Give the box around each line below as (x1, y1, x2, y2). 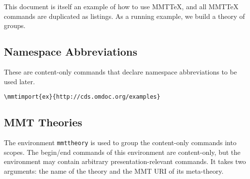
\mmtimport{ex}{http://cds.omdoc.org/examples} (4, 93, 161, 101)
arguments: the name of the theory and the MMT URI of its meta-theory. (4, 165, 224, 176)
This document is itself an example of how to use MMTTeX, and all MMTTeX (4, 1, 239, 11)
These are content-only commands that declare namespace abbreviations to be (4, 66, 237, 76)
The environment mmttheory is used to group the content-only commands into (4, 137, 236, 148)
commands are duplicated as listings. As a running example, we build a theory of (4, 11, 245, 21)
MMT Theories (4, 115, 83, 130)
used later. (4, 76, 35, 86)
